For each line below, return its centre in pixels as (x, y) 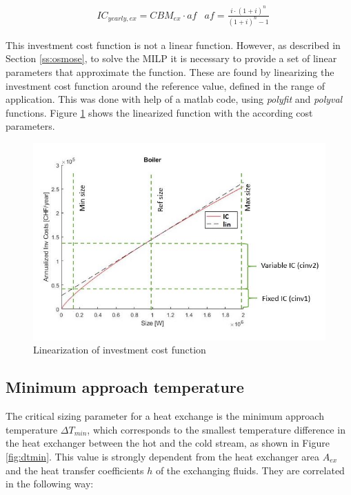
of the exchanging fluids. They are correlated (250, 470)
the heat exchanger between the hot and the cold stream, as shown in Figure (168, 443)
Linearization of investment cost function (120, 350)
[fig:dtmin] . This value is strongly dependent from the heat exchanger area (163, 457)
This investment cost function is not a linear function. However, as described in (173, 45)
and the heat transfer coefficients (75, 470)
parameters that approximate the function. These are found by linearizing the (170, 71)
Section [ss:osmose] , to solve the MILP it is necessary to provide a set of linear (171, 58)
